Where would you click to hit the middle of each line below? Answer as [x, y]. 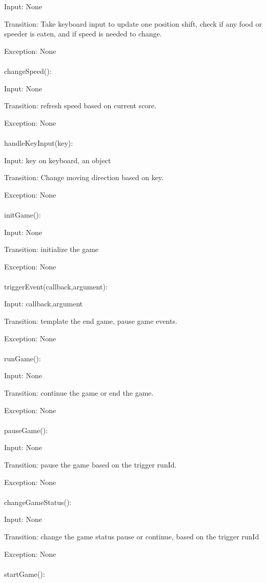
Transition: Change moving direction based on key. [84, 177]
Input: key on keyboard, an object [58, 160]
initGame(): [23, 214]
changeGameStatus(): [38, 502]
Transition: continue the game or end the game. [79, 393]
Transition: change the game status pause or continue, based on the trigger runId [132, 536]
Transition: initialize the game [52, 249]
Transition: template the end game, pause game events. [91, 321]
